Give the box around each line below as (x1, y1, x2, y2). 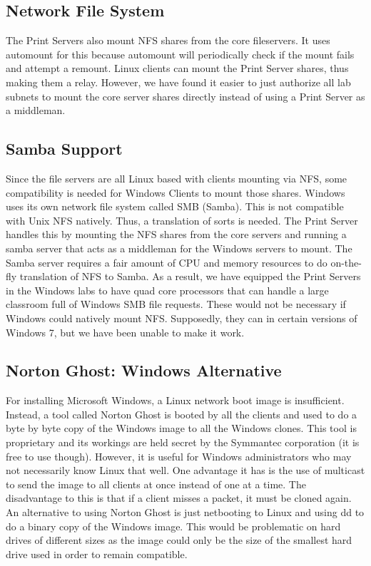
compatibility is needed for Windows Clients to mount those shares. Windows (6, 185, 345, 200)
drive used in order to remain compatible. (6, 546, 188, 561)
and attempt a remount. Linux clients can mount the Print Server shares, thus (6, 61, 349, 76)
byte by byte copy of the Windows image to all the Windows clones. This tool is (6, 421, 357, 436)
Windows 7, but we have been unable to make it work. (6, 324, 245, 339)
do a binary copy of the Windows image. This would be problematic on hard (6, 518, 341, 533)
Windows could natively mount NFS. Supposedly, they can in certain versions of (6, 310, 357, 325)
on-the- (330, 254, 362, 269)
